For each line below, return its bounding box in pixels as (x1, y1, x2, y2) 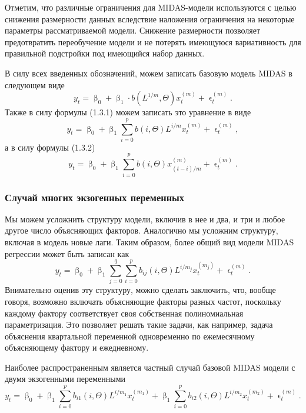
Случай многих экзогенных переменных (5, 189, 185, 204)
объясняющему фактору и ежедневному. (5, 341, 149, 354)
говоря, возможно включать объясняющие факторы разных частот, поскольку (5, 295, 281, 307)
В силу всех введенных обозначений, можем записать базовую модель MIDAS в (5, 66, 292, 79)
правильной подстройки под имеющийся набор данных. (5, 47, 205, 59)
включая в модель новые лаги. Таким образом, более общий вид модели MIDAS (5, 236, 294, 248)
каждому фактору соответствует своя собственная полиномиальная (5, 307, 244, 319)
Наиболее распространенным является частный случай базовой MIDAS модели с (5, 361, 295, 373)
